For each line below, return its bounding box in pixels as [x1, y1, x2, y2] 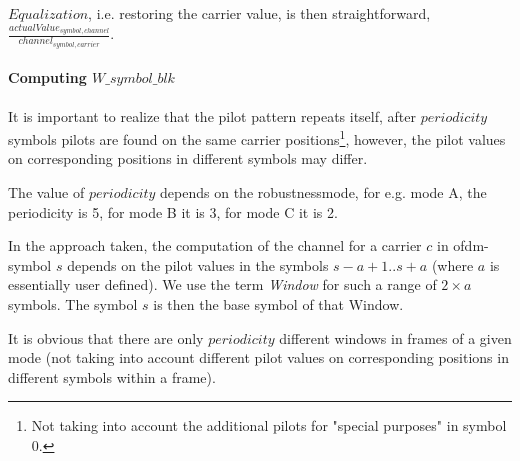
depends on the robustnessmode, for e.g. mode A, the [160, 182, 487, 203]
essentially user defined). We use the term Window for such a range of [8, 274, 437, 295]
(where [431, 254, 474, 275]
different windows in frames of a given [279, 327, 512, 348]
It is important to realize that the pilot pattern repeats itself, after [8, 105, 416, 126]
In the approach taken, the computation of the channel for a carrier [8, 235, 422, 256]
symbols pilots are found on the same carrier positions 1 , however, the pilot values [8, 126, 506, 149]
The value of [8, 182, 85, 203]
